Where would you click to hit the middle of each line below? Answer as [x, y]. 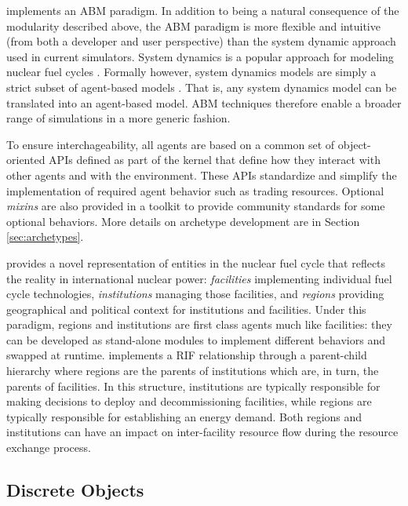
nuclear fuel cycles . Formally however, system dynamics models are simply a [191, 72]
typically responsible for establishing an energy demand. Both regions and [184, 416]
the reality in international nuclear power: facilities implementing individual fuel [199, 278]
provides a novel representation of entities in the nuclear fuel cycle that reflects [196, 262]
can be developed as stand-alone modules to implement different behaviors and [196, 339]
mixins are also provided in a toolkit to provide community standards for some [196, 206]
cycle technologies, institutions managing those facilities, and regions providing [195, 294]
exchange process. [49, 448]
